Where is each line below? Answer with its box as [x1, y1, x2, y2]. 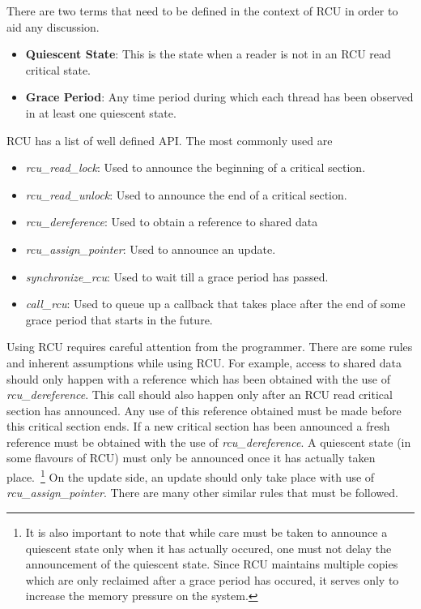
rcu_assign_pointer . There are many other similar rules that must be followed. [6, 484, 398, 501]
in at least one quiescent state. [25, 104, 176, 121]
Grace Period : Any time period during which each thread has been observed [25, 88, 414, 105]
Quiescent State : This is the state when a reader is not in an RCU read [25, 45, 391, 62]
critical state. [25, 61, 91, 78]
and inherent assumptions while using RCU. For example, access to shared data [6, 354, 402, 371]
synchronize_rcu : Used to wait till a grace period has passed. [25, 268, 329, 285]
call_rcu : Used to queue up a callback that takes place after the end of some [25, 295, 406, 312]
